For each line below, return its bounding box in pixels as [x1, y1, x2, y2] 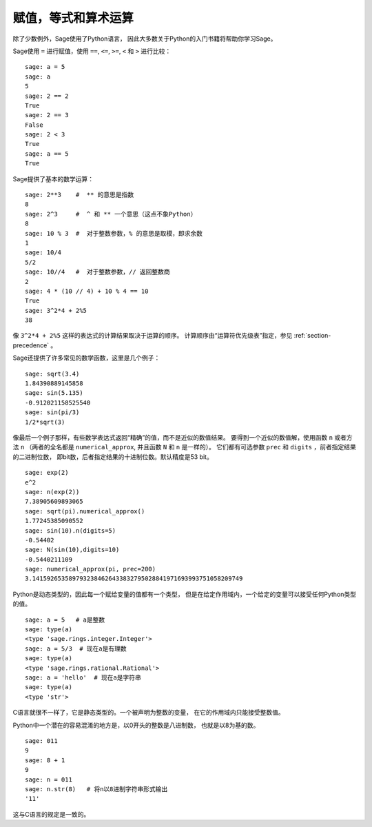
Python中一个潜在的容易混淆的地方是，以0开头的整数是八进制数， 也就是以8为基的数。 [12, 721, 260, 729]
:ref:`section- [293, 331, 331, 340]
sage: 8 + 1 [25, 756, 65, 764]
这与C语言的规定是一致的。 [12, 810, 90, 818]
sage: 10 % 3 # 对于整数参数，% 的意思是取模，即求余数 [25, 229, 203, 237]
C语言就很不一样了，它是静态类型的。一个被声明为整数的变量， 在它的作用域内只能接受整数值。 [12, 708, 285, 717]
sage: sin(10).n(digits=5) [25, 527, 116, 534]
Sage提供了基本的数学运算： [12, 174, 94, 183]
